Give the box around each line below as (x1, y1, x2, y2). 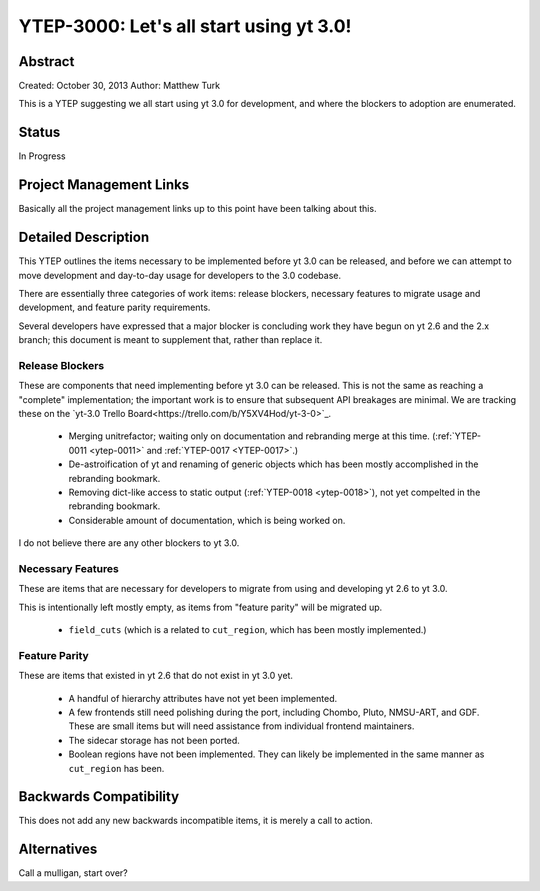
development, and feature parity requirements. (18, 301, 211, 314)
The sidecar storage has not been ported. (68, 734, 240, 746)
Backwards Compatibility (18, 788, 180, 805)
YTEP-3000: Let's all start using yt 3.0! (18, 15, 352, 37)
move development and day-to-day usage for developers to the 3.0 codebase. (18, 269, 342, 281)
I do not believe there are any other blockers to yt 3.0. (18, 537, 240, 549)
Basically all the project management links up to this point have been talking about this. (18, 203, 377, 215)
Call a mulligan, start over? (18, 867, 129, 879)
